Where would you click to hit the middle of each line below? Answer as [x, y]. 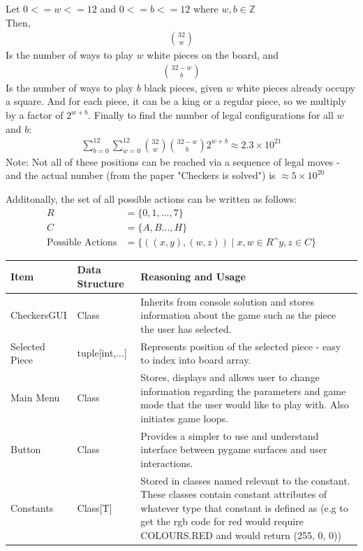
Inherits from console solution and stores [227, 301]
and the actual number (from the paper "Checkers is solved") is [141, 175]
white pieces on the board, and [213, 55]
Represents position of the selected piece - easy [241, 346]
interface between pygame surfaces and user [234, 449]
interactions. [167, 463]
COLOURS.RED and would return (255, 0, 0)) [241, 535]
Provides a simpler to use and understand [230, 435]
